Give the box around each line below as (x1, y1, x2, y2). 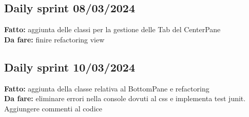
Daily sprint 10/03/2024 (4, 59, 135, 75)
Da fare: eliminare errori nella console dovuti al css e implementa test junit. (4, 93, 246, 104)
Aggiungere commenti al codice (4, 103, 102, 113)
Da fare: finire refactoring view (4, 34, 105, 44)
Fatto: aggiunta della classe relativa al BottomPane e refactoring (4, 83, 209, 93)
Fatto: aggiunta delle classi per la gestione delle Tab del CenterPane (4, 24, 221, 35)
